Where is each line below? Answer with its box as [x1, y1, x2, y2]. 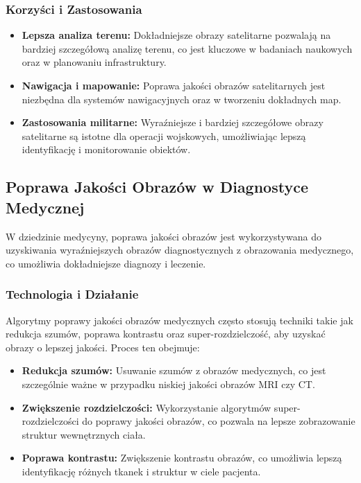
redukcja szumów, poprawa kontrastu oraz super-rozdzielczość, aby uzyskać [6, 326, 326, 341]
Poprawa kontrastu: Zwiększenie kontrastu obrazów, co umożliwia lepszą [22, 450, 342, 465]
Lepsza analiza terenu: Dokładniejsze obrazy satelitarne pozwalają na [22, 28, 331, 42]
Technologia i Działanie [6, 286, 139, 303]
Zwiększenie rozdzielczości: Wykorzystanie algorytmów [22, 400, 271, 414]
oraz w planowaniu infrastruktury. [22, 55, 167, 69]
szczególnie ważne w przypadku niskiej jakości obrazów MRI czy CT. [22, 376, 315, 391]
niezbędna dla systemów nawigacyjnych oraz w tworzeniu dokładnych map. [22, 91, 342, 106]
